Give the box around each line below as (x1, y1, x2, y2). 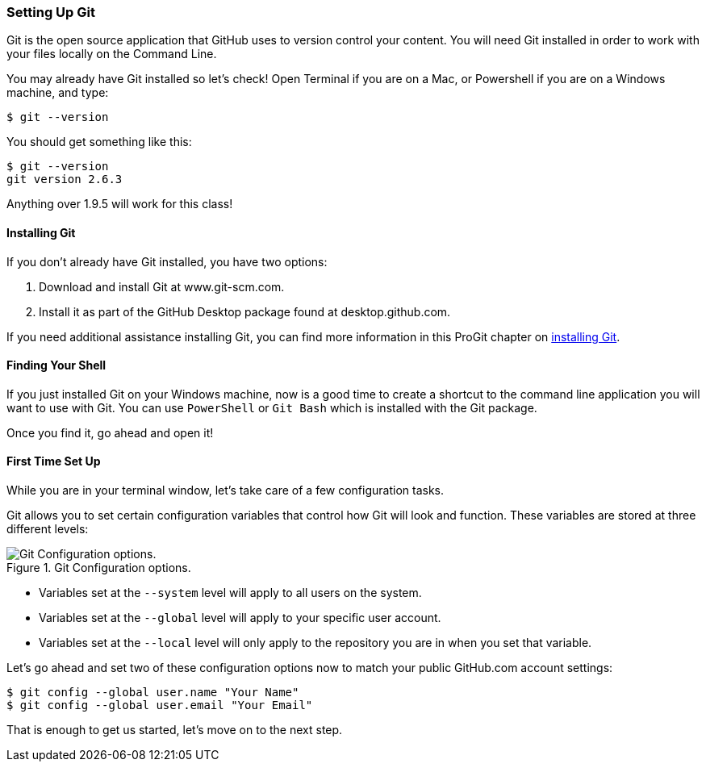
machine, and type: (6, 86, 109, 100)
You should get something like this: (6, 135, 192, 149)
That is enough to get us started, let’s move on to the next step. (6, 723, 343, 737)
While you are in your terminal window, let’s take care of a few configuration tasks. (6, 483, 445, 498)
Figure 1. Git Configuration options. (6, 561, 191, 575)
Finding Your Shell (6, 358, 107, 373)
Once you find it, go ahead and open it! (6, 425, 214, 440)
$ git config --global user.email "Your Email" (6, 699, 313, 712)
